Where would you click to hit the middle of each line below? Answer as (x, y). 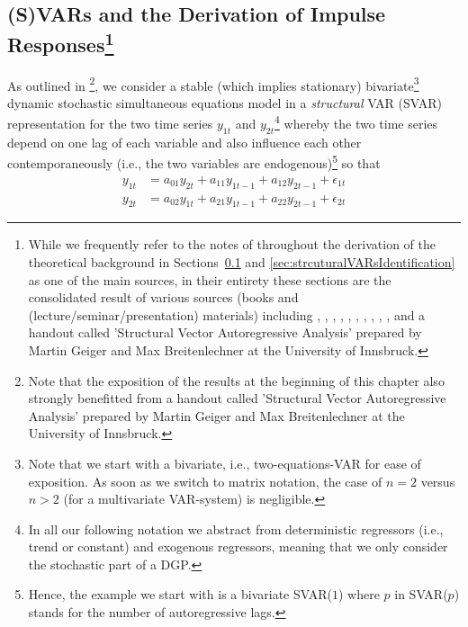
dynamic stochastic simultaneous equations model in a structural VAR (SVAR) (225, 102)
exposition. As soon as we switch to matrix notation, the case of (205, 481)
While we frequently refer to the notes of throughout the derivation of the (232, 244)
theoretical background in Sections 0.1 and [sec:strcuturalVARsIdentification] (242, 261)
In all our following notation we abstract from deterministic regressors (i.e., (236, 528)
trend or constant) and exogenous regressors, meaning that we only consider (238, 546)
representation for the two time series (110, 124)
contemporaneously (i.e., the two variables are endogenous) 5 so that (194, 162)
